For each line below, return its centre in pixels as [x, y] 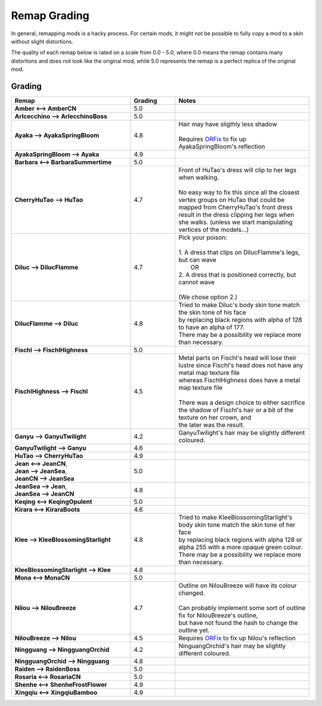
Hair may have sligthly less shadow [228, 124]
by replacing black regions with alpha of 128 [240, 320]
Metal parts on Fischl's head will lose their [238, 358]
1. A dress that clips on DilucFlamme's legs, [239, 252]
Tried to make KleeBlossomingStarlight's [235, 518]
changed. [192, 593]
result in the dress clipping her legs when [236, 215]
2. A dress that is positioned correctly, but [237, 275]
